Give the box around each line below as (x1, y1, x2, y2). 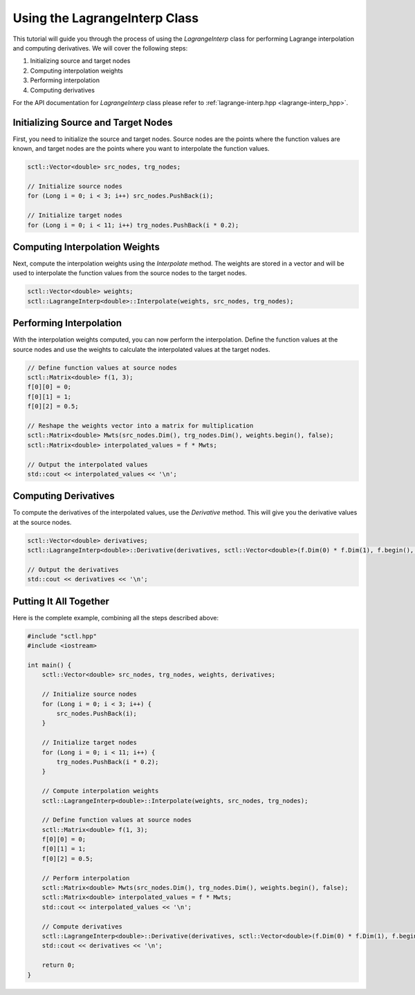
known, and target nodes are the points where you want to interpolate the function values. (12, 145, 270, 153)
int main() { (27, 661, 72, 669)
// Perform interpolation (41, 874, 130, 882)
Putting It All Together (12, 595, 110, 607)
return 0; (41, 961, 75, 969)
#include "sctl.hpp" (27, 632, 97, 640)
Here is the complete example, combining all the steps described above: (12, 613, 219, 622)
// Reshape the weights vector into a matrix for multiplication (27, 422, 254, 429)
